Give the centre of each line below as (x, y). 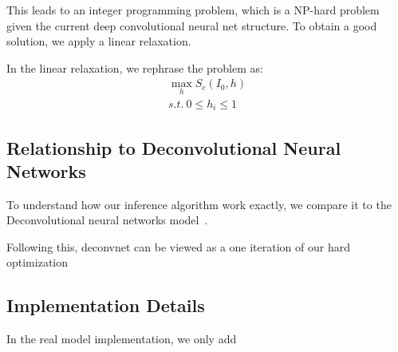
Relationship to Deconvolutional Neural (174, 147)
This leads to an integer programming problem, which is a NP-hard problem (193, 10)
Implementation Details (106, 305)
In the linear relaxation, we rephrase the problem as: (135, 67)
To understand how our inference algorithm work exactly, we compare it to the (199, 204)
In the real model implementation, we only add (122, 339)
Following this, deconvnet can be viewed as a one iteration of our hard (178, 246)
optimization (37, 262)
